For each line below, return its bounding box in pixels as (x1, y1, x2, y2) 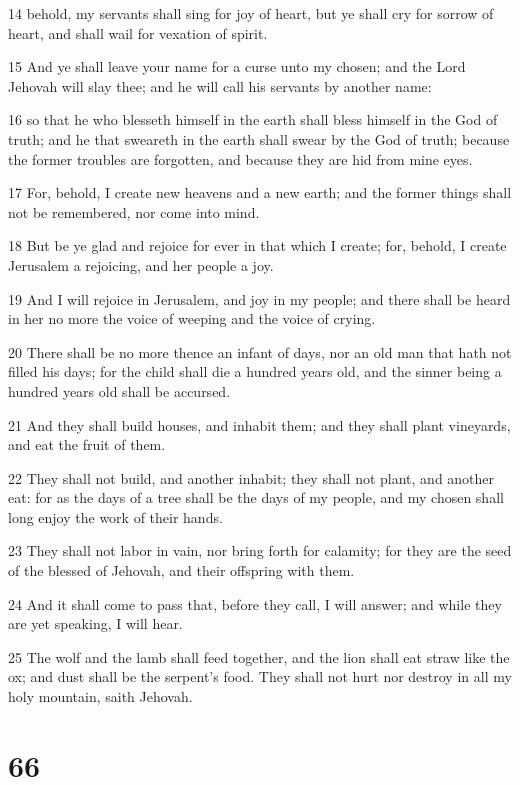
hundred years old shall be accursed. (8, 380, 231, 401)
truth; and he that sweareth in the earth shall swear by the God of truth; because (8, 128, 510, 149)
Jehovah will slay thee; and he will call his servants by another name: (8, 75, 432, 96)
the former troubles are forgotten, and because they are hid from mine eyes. (8, 148, 473, 169)
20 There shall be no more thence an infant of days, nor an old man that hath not (8, 341, 512, 362)
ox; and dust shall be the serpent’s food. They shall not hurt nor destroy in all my (8, 666, 512, 687)
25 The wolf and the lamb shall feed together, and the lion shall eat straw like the (8, 646, 510, 667)
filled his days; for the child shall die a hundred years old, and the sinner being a (8, 361, 502, 382)
